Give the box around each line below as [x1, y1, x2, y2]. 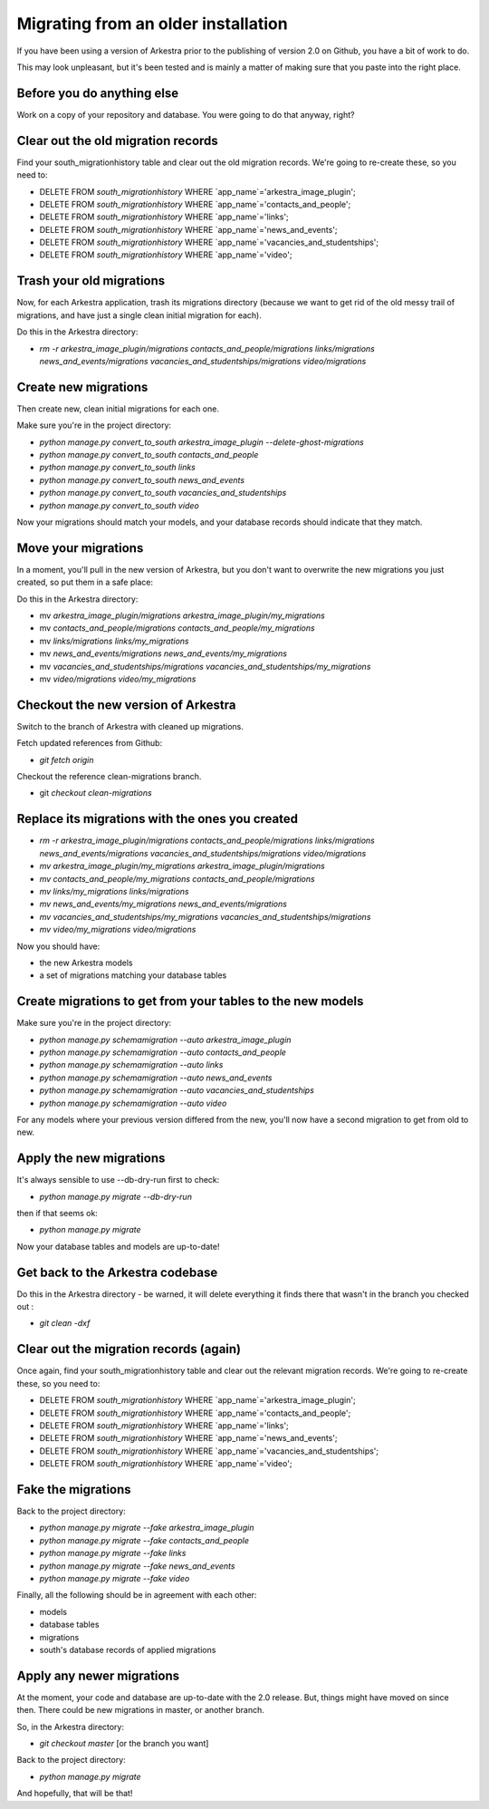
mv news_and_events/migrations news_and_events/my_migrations [39, 648, 287, 659]
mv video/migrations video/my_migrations [39, 673, 197, 684]
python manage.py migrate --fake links [39, 1548, 187, 1559]
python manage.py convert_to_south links [39, 462, 197, 473]
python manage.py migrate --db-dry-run [39, 1191, 192, 1202]
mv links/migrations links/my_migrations [39, 635, 189, 646]
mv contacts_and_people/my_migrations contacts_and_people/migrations [39, 873, 316, 884]
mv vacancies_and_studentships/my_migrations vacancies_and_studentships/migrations [39, 911, 371, 922]
